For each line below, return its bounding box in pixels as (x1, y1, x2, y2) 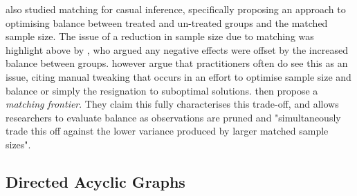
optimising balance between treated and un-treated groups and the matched (6, 15, 328, 30)
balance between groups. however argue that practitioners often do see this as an (6, 56, 348, 70)
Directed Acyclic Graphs (6, 170, 185, 192)
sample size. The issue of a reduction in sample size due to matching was (6, 29, 314, 43)
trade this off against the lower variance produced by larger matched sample (6, 124, 329, 138)
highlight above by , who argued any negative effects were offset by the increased (6, 42, 348, 57)
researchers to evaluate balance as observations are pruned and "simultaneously (6, 110, 341, 124)
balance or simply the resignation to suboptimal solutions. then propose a (6, 83, 318, 97)
